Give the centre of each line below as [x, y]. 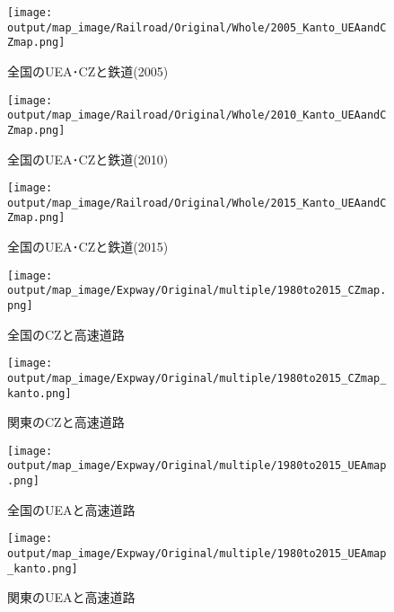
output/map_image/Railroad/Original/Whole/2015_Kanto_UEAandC [197, 203]
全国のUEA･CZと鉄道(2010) [88, 159]
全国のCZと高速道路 [66, 334]
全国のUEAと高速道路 [71, 509]
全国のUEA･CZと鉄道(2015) [88, 247]
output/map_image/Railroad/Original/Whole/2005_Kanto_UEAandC [197, 27]
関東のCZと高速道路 [66, 422]
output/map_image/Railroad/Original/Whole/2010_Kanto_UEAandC [197, 115]
